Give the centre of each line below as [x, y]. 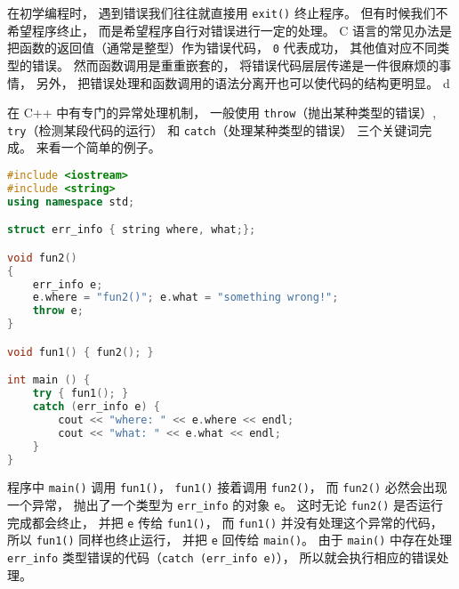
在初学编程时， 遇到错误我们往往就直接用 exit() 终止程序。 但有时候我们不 [228, 12]
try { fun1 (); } [81, 394]
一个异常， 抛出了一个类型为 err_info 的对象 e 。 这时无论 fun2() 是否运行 [225, 505]
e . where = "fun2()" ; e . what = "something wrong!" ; [185, 298]
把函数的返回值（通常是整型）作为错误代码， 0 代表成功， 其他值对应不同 [222, 48]
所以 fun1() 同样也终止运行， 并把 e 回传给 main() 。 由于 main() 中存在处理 [230, 540]
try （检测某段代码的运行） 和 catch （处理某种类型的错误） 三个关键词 [213, 129]
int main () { [49, 380]
